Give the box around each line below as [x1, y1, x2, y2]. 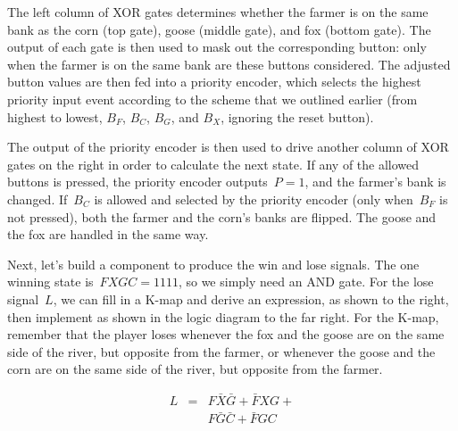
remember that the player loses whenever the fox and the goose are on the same [7, 325, 445, 344]
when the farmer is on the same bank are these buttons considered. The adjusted [7, 54, 451, 73]
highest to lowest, [7, 107, 103, 126]
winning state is [7, 272, 94, 291]
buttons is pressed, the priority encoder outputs [7, 172, 268, 191]
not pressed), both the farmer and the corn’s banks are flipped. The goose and [7, 207, 437, 226]
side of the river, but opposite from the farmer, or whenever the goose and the [7, 342, 436, 361]
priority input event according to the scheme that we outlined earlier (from [7, 89, 418, 108]
